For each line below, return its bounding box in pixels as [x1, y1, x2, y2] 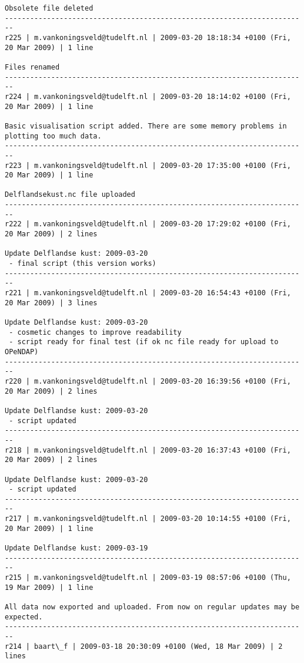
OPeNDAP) [5, 347, 39, 356]
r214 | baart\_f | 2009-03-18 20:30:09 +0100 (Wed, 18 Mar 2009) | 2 [5, 642, 283, 651]
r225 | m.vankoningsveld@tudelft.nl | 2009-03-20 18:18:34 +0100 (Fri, [5, 33, 291, 42]
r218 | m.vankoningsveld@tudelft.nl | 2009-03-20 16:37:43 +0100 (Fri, [5, 446, 291, 454]
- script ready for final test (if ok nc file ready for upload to [9, 338, 279, 347]
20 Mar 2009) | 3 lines [5, 298, 98, 307]
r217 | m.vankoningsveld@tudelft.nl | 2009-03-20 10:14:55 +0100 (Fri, [5, 514, 291, 523]
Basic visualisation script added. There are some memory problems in [5, 121, 287, 130]
